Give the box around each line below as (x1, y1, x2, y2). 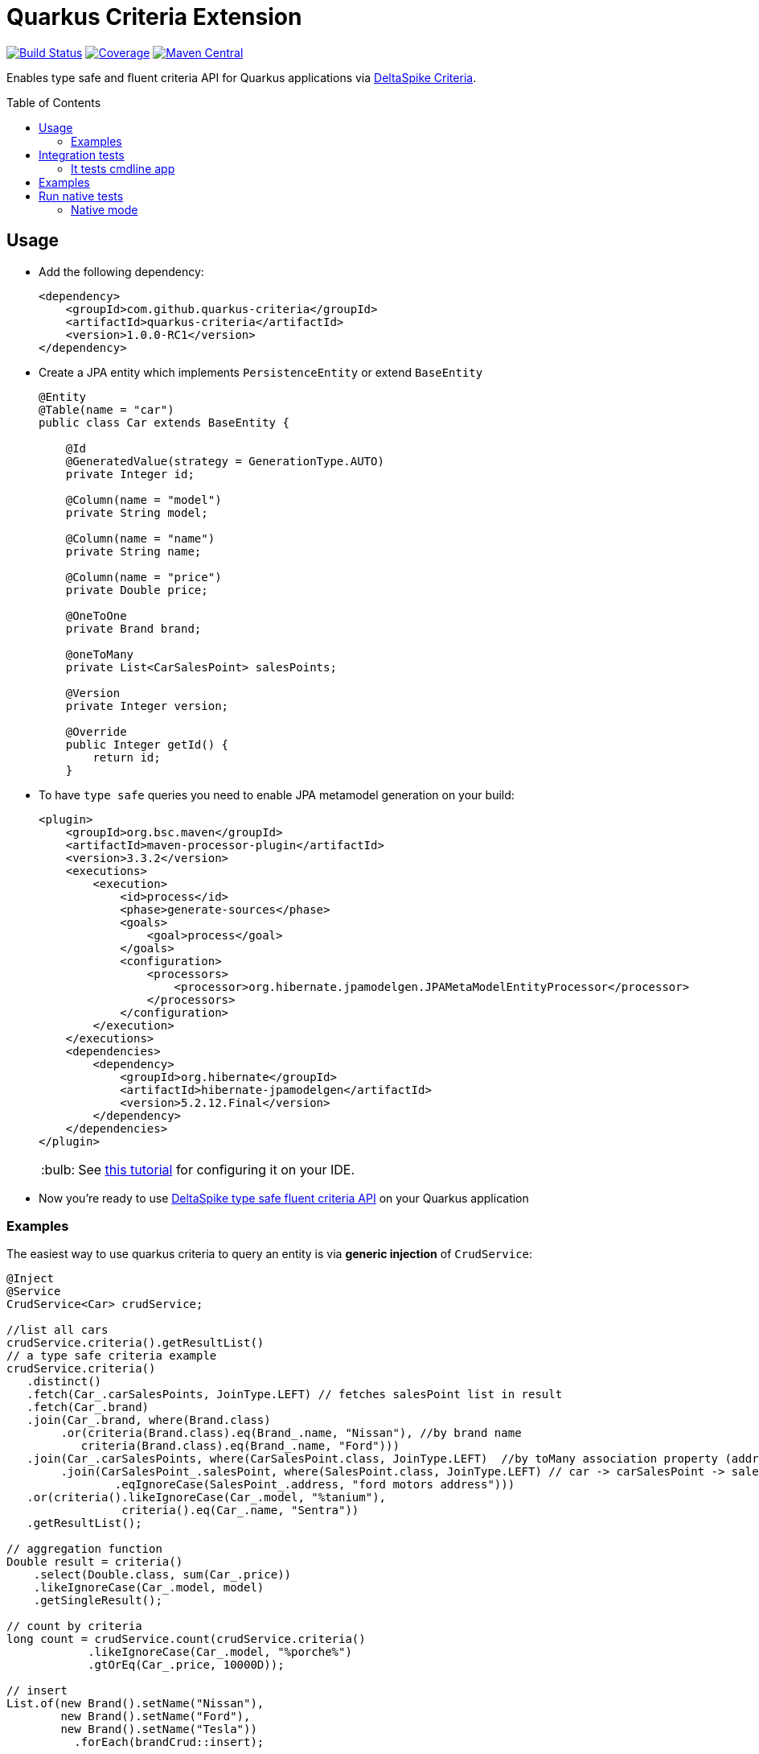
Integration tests (39, 147, 125, 162)
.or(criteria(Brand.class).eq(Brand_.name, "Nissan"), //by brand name (60, 1426, 522, 1440)
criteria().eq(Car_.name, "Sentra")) (121, 1504, 359, 1517)
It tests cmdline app (71, 161, 175, 175)
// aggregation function (6, 1542, 162, 1556)
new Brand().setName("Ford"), (60, 1710, 251, 1723)
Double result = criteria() (6, 1555, 183, 1569)
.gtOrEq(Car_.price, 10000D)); (88, 1658, 285, 1672)
